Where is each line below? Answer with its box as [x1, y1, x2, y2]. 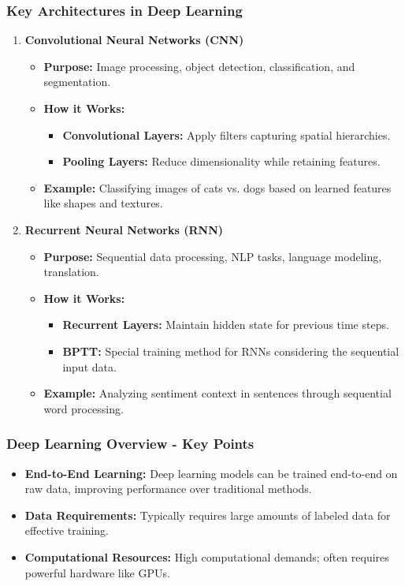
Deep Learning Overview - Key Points [6, 434, 255, 453]
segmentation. [43, 73, 111, 90]
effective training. [24, 522, 110, 539]
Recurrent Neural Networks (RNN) [24, 221, 224, 237]
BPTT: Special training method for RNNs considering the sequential [62, 342, 399, 359]
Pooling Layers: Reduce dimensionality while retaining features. [62, 153, 381, 170]
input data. [62, 358, 117, 375]
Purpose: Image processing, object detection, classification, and [43, 58, 355, 74]
